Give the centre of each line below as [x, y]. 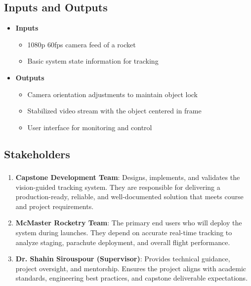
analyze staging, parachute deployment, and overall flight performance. [123, 242]
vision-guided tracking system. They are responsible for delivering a [118, 187]
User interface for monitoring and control [90, 127]
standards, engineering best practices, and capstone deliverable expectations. [132, 278]
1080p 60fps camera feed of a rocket [82, 44]
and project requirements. [55, 206]
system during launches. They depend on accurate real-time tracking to [124, 232]
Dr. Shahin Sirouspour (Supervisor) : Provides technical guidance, [123, 259]
